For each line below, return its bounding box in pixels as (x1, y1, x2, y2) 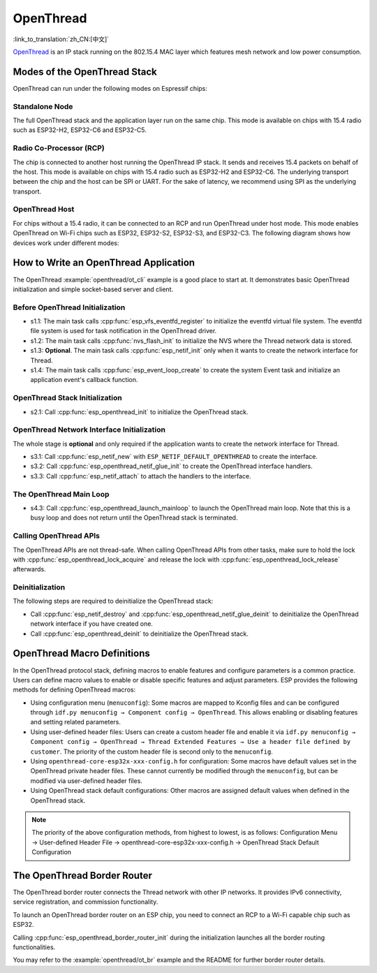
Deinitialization (13, 583, 66, 592)
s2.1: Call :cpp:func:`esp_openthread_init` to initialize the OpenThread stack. (30, 407, 249, 416)
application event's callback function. (30, 376, 138, 384)
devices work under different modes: (13, 238, 119, 247)
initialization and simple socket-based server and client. (13, 285, 174, 293)
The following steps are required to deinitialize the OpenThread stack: (13, 597, 214, 606)
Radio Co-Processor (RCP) (13, 143, 105, 153)
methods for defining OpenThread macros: (13, 685, 136, 694)
